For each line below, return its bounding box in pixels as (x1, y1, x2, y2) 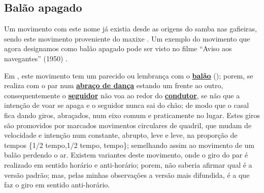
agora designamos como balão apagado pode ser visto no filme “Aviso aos (4, 43, 232, 54)
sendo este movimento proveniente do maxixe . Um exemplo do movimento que (4, 33, 250, 44)
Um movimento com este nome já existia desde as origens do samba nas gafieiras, (4, 23, 257, 34)
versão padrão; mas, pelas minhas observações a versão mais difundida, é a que (4, 169, 250, 180)
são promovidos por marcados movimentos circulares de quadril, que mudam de (4, 120, 252, 130)
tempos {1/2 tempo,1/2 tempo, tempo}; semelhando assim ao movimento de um (4, 139, 254, 150)
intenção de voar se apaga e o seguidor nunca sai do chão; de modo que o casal (4, 100, 249, 110)
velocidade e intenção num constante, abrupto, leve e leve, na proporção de (4, 130, 238, 140)
